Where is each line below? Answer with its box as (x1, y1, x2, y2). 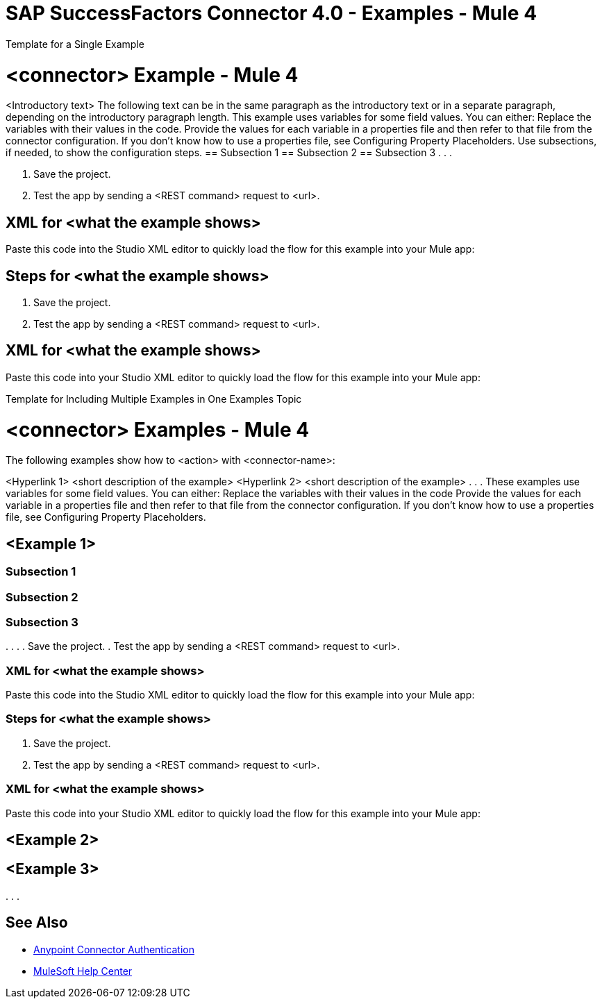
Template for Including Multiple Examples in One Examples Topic (6, 392, 302, 405)
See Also (6, 914, 68, 932)
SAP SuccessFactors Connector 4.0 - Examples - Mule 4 (6, 1, 537, 25)
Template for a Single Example (6, 37, 144, 50)
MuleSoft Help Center (33, 964, 133, 977)
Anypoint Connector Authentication (33, 943, 194, 955)
